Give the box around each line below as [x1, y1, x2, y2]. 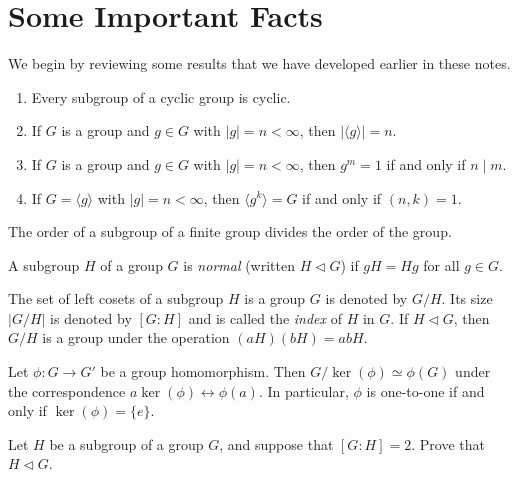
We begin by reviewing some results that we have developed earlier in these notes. [8, 53, 511, 74]
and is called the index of [188, 307, 343, 328]
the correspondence [8, 380, 126, 401]
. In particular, [258, 380, 349, 401]
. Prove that [411, 433, 485, 454]
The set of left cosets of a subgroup [8, 288, 224, 309]
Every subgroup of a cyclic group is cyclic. [31, 86, 291, 107]
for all [423, 254, 460, 275]
